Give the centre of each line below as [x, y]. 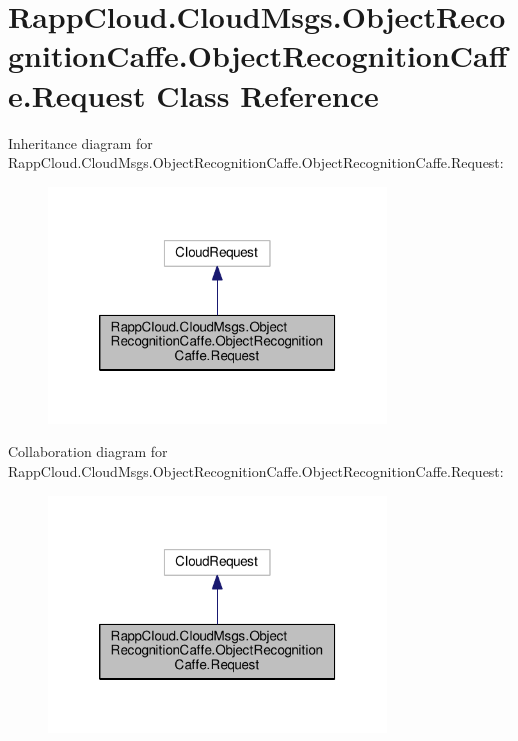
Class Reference [267, 94]
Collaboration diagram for [88, 451]
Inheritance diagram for [80, 142]
